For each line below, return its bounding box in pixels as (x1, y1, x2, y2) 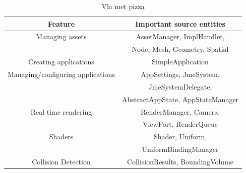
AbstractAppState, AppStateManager (121, 94, 239, 104)
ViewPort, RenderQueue (142, 119, 218, 129)
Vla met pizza (101, 1, 145, 11)
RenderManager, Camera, (140, 106, 220, 117)
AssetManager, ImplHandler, (136, 31, 225, 42)
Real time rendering (30, 106, 92, 117)
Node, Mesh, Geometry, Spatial (132, 44, 229, 54)
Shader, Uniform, (153, 131, 207, 142)
